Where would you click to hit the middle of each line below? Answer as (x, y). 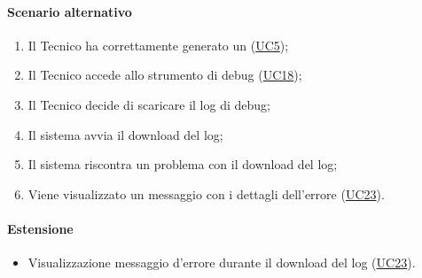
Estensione (40, 228)
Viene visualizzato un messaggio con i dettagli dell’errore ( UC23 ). (206, 193)
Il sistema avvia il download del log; (125, 134)
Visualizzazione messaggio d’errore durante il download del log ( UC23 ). (222, 263)
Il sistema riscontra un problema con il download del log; (183, 164)
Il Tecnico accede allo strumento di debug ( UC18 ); (165, 75)
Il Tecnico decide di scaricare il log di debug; (149, 104)
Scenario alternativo (70, 11)
